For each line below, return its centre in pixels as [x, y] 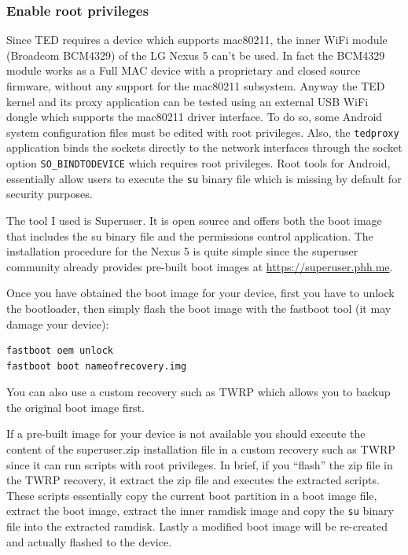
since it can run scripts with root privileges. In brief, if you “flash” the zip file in [200, 464]
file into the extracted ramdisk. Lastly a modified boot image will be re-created [197, 526]
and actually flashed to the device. [89, 541]
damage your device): [58, 323]
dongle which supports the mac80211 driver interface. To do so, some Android [195, 117]
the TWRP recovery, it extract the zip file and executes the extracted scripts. [193, 480]
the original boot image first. [75, 407]
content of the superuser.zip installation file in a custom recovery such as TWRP [201, 449]
